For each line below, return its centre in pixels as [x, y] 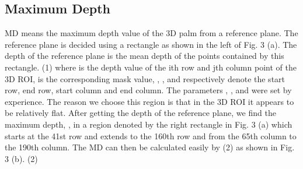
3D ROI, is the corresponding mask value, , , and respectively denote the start [145, 78]
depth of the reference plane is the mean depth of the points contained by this [144, 56]
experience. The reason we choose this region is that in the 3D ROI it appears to [149, 101]
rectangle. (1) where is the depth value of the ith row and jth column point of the [151, 67]
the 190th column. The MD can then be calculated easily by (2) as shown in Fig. [150, 147]
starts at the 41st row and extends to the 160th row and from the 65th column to [151, 135]
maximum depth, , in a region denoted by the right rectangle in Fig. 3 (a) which [149, 124]
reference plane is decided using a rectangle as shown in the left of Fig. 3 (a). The [151, 44]
